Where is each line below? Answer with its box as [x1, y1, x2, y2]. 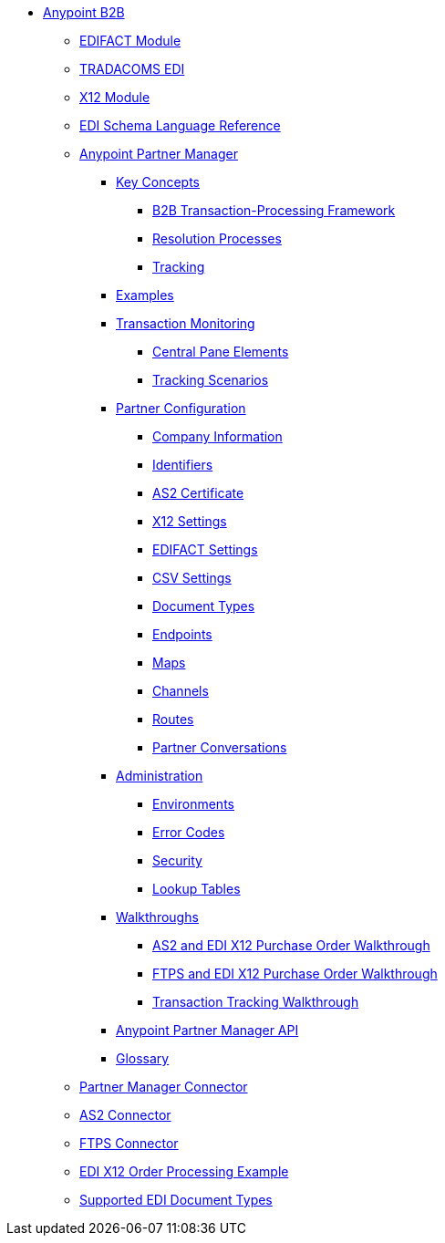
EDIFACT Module [79, 33, 181, 48]
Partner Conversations [152, 740, 287, 755]
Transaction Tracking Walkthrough [152, 994, 359, 1010]
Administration [116, 768, 203, 783]
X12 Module [79, 89, 150, 105]
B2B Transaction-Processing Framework [152, 202, 396, 218]
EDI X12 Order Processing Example [79, 1164, 289, 1179]
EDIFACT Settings [152, 542, 258, 557]
